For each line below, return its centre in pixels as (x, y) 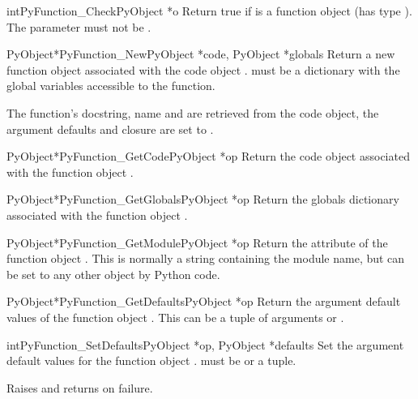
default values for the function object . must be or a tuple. (151, 360)
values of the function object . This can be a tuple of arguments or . (175, 317)
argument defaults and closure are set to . (110, 129)
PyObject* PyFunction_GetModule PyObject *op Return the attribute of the (197, 242)
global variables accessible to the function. (111, 86)
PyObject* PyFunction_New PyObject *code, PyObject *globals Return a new (201, 54)
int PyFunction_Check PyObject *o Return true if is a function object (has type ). (209, 11)
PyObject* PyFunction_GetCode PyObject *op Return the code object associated (208, 156)
